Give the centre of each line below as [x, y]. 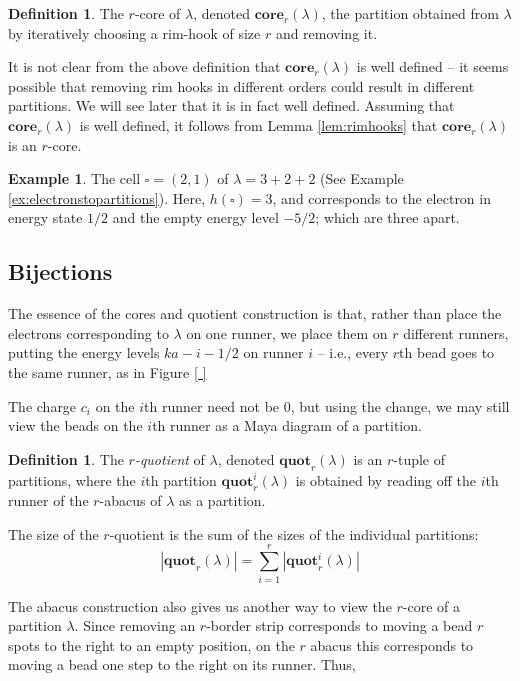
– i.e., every [353, 352]
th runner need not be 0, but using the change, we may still [327, 405]
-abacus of [130, 500]
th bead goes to [447, 352]
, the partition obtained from [410, 13]
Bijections [60, 271]
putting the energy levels [84, 352]
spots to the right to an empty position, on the [151, 644]
